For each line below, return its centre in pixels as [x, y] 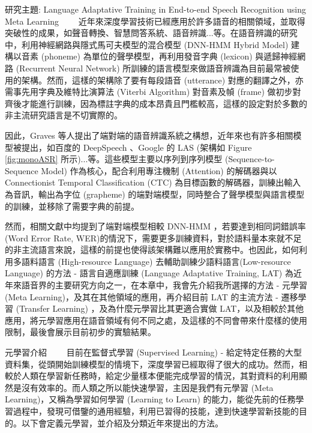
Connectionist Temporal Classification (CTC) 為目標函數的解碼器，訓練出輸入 [153, 182]
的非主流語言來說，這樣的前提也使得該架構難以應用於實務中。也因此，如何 [152, 250]
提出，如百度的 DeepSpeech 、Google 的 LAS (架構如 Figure [136, 147]
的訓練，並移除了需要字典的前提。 [72, 206]
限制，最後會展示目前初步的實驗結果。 [80, 332]
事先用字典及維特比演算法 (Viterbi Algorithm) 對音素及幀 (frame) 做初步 [153, 92]
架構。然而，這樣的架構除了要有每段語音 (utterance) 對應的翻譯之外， [158, 80]
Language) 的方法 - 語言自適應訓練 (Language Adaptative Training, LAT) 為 [149, 273]
